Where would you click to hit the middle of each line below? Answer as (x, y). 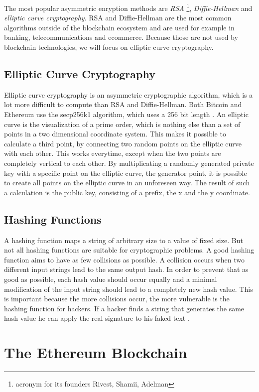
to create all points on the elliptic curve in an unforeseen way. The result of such (127, 183)
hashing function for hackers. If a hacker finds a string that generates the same (124, 308)
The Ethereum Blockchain (96, 352)
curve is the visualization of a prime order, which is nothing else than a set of (122, 124)
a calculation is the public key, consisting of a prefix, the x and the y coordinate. (127, 192)
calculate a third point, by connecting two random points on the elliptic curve (123, 143)
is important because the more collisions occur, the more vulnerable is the (117, 299)
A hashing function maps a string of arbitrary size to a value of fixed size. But (124, 240)
